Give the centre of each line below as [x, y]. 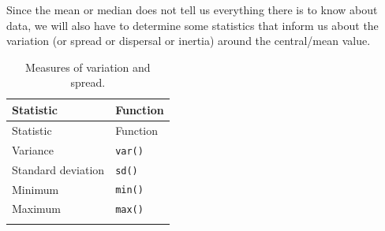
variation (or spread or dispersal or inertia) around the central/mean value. [189, 41]
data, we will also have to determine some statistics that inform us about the [192, 25]
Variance [33, 149]
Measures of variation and [88, 67]
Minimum [36, 189]
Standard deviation [58, 169]
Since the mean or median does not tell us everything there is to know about [192, 9]
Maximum [36, 209]
